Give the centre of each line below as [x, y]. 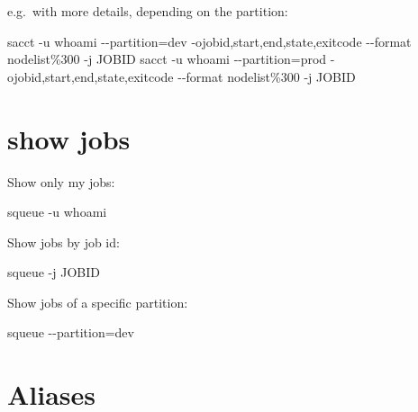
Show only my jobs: [61, 181]
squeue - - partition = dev [71, 332]
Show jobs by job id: [64, 242]
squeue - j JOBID [54, 272]
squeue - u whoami [57, 212]
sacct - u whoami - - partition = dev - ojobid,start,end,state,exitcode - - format [209, 41]
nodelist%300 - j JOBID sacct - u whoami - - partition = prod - [171, 59]
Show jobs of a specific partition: [98, 302]
